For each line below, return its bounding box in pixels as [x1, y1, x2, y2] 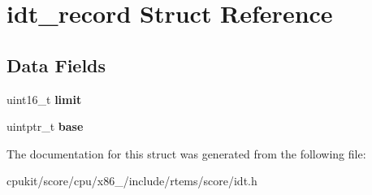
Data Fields [6, 52, 106, 77]
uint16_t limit [6, 90, 82, 107]
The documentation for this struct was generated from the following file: [6, 145, 366, 162]
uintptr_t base [6, 118, 84, 135]
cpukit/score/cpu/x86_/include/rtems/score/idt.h [6, 172, 257, 189]
